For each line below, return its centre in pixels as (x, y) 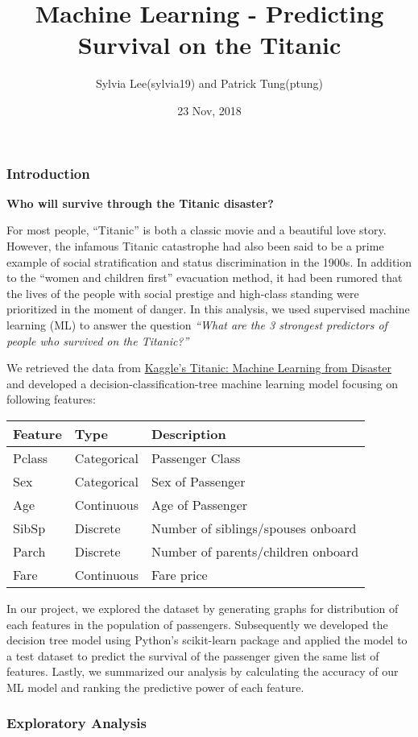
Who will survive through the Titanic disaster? (140, 203)
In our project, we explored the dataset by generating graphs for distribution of (203, 608)
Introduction (48, 173)
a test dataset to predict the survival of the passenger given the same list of (193, 655)
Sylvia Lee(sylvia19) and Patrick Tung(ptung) (209, 83)
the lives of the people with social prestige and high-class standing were (183, 293)
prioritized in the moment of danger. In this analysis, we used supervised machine (208, 309)
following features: (51, 399)
